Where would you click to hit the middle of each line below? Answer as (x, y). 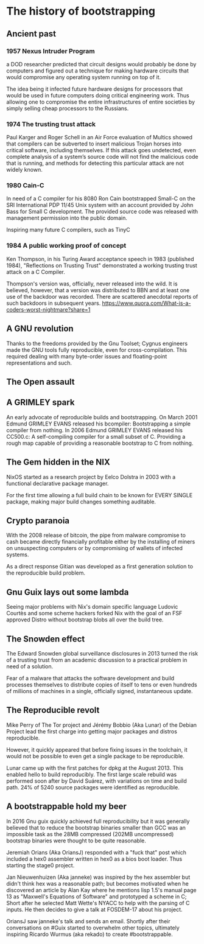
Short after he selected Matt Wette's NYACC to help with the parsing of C (98, 903)
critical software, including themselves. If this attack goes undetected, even (101, 150)
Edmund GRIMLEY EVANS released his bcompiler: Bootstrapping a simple (98, 424)
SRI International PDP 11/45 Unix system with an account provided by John (100, 205)
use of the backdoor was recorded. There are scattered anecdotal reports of (102, 296)
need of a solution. (30, 666)
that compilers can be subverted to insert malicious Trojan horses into (94, 144)
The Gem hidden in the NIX (58, 462)
